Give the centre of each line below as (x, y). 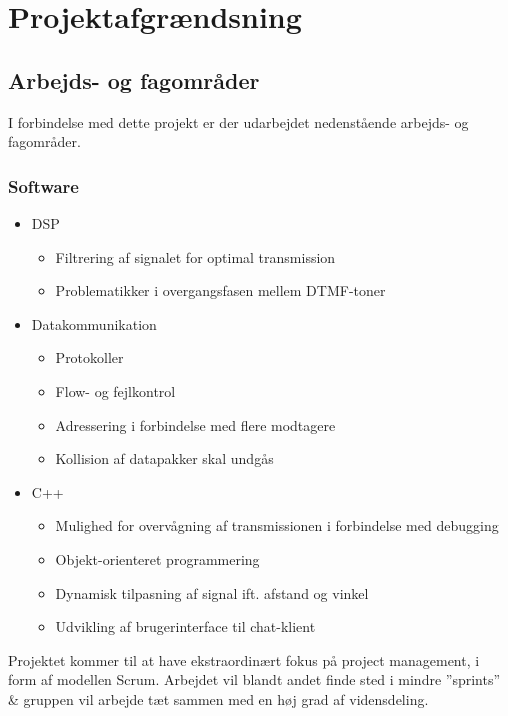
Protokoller (89, 357)
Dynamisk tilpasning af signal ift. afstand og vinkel (212, 592)
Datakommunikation (94, 323)
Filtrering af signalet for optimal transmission (195, 256)
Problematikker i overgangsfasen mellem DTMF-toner (220, 290)
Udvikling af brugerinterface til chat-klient (185, 626)
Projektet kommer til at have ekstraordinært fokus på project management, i (244, 659)
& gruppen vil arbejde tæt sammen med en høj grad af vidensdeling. (218, 698)
